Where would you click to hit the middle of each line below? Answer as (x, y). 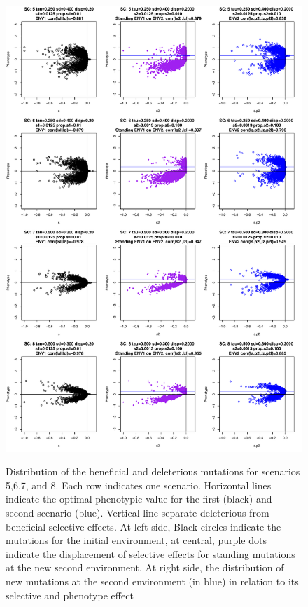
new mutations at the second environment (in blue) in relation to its (152, 581)
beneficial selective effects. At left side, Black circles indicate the (143, 526)
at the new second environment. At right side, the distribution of (145, 567)
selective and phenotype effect (70, 595)
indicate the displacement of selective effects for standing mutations (150, 553)
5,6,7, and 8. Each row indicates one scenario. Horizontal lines (139, 485)
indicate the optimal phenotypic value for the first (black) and (139, 499)
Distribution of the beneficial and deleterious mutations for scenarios (153, 471)
